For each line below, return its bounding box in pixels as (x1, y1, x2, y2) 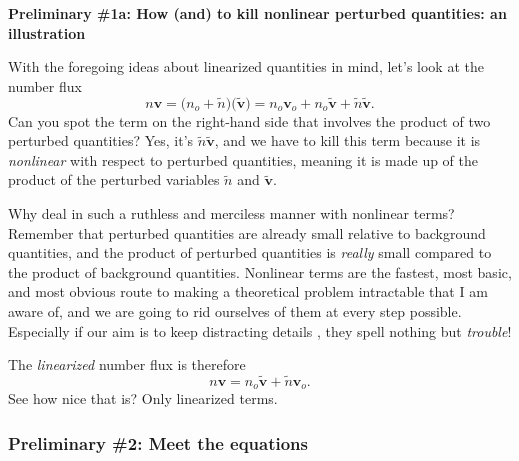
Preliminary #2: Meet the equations (8, 430, 308, 455)
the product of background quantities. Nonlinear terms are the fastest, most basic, (8, 261, 512, 282)
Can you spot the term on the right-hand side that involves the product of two (8, 110, 491, 131)
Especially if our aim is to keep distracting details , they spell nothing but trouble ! (8, 320, 512, 341)
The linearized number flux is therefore (8, 354, 246, 375)
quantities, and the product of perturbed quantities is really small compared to (8, 242, 492, 263)
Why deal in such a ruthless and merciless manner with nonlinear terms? (8, 202, 455, 223)
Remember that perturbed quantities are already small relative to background (8, 222, 486, 243)
